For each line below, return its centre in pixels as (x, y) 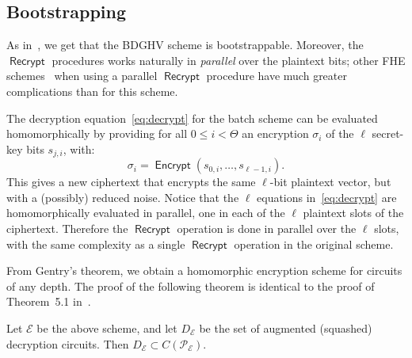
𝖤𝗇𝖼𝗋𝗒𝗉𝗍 (173, 166)
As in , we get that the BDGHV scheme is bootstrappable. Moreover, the (185, 45)
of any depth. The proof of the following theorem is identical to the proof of (191, 286)
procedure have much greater (277, 76)
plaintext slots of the (353, 213)
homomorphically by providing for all (97, 133)
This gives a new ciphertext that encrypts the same (131, 182)
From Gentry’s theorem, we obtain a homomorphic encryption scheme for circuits (204, 270)
